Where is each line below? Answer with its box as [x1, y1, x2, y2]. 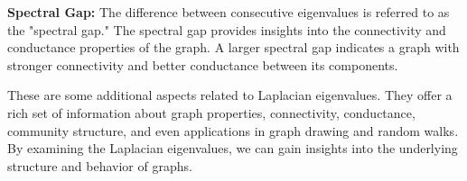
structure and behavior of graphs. [7, 156, 192, 175]
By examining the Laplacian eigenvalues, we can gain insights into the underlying [7, 139, 458, 158]
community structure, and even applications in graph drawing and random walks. [7, 121, 459, 140]
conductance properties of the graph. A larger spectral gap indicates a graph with [7, 38, 460, 57]
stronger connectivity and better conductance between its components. [7, 55, 398, 74]
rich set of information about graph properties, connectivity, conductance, [7, 103, 416, 122]
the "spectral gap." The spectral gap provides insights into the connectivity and [7, 20, 446, 39]
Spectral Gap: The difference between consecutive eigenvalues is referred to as [7, 3, 450, 21]
